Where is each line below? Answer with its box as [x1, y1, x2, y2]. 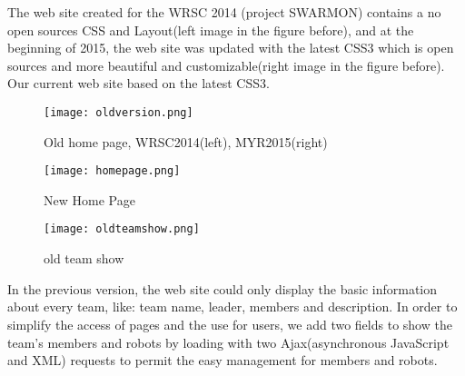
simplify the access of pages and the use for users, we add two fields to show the [7, 314, 452, 333]
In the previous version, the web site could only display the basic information [7, 279, 438, 298]
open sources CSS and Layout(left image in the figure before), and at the [7, 20, 414, 39]
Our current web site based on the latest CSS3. [7, 74, 270, 93]
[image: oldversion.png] [44, 105, 193, 119]
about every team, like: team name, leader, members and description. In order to [7, 297, 458, 316]
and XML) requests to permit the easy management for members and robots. [7, 351, 438, 370]
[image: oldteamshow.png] [44, 223, 200, 236]
